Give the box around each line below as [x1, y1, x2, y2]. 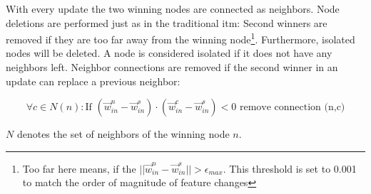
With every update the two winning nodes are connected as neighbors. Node [6, 1, 340, 16]
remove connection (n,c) [239, 102, 345, 113]
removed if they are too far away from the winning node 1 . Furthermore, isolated [6, 30, 355, 46]
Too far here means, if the [22, 161, 136, 176]
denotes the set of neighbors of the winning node [16, 126, 230, 141]
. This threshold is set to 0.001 [223, 161, 357, 176]
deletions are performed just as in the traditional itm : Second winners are [6, 15, 327, 30]
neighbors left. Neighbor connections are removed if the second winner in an [6, 60, 338, 75]
